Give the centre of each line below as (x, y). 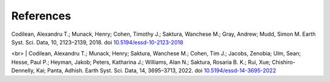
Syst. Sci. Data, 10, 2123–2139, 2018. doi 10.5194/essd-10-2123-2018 (97, 42)
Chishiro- (284, 62)
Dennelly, (23, 70)
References (41, 16)
